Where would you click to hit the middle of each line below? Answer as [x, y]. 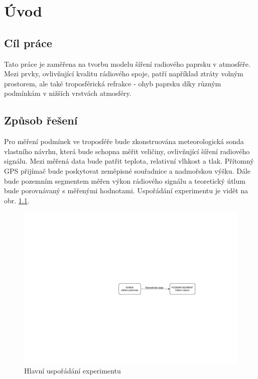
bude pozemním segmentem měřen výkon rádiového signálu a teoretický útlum [125, 180]
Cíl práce [28, 42]
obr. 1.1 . [17, 200]
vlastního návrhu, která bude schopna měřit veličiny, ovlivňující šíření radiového [127, 151]
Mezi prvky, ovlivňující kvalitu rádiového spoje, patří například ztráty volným [124, 74]
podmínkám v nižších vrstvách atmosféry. [68, 93]
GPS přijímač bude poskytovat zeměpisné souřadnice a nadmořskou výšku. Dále [127, 170]
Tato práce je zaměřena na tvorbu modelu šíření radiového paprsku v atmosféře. [127, 64]
